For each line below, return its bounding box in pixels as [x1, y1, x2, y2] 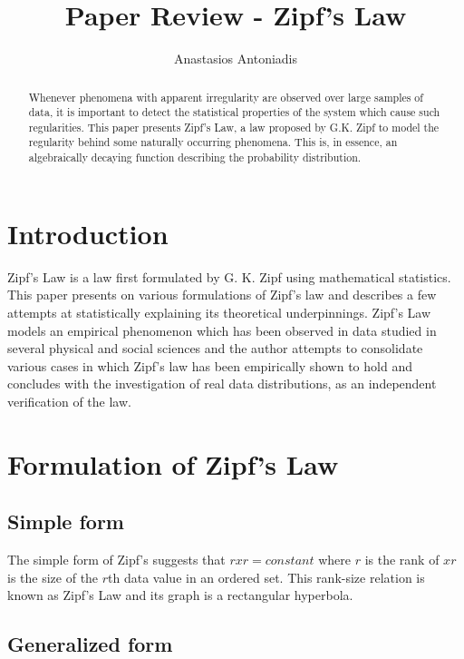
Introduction [7, 214, 169, 251]
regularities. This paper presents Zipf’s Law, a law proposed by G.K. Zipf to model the [28, 119, 440, 134]
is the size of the [7, 567, 99, 586]
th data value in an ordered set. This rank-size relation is [108, 567, 425, 586]
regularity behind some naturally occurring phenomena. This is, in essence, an [28, 134, 398, 150]
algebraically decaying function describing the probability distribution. [28, 150, 362, 165]
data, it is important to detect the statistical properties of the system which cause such [28, 104, 440, 120]
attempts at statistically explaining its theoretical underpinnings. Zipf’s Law [7, 302, 431, 321]
